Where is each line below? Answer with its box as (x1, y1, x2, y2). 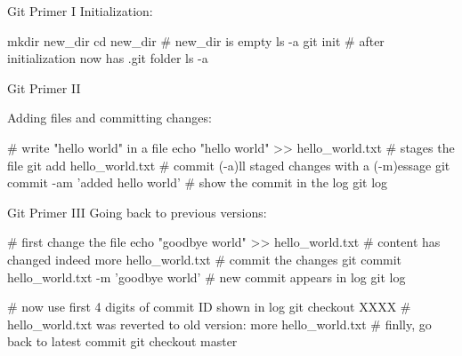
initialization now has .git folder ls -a (7, 49, 208, 67)
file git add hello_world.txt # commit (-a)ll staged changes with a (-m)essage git (7, 155, 450, 174)
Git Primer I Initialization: (7, 2, 153, 20)
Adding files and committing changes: (7, 108, 212, 127)
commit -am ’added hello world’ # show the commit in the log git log (7, 173, 388, 192)
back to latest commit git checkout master (7, 332, 238, 351)
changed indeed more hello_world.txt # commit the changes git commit (7, 249, 402, 268)
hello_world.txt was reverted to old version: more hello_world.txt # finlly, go (7, 314, 432, 333)
